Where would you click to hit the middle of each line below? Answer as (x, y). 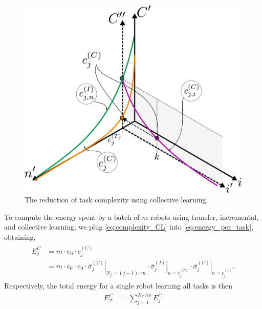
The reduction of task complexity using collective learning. (116, 200)
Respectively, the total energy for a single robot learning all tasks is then (118, 285)
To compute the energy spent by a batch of (72, 217)
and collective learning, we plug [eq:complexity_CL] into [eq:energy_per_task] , (129, 227)
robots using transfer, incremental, (204, 217)
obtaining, (20, 237)
